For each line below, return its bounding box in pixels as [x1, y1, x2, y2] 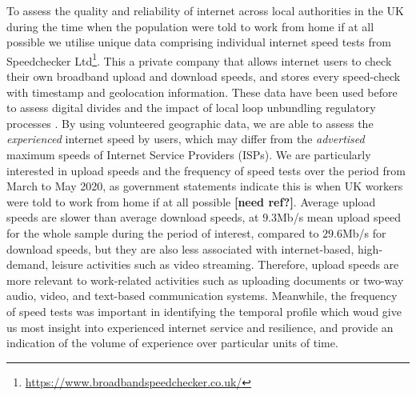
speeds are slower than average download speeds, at [6, 209, 259, 226]
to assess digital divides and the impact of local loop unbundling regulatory [6, 99, 376, 116]
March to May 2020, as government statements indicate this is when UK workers [6, 178, 403, 194]
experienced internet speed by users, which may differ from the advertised [6, 130, 365, 147]
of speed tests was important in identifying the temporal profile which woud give [6, 302, 402, 319]
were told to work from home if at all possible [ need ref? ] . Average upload [6, 193, 376, 210]
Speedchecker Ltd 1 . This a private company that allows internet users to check [6, 50, 392, 69]
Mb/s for [342, 224, 386, 241]
